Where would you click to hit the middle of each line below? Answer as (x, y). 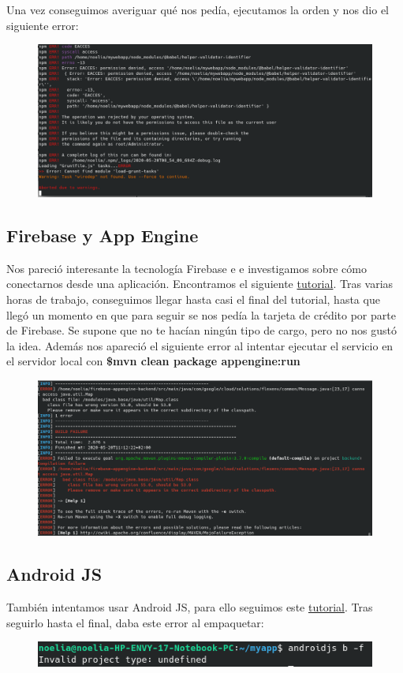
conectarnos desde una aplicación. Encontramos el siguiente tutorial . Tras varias (200, 284)
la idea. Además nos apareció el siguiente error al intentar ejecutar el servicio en (200, 345)
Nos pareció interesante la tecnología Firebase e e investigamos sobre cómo (187, 268)
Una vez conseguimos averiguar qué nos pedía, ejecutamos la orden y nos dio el (198, 9)
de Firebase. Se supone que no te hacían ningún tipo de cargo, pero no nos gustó (201, 330)
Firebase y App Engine (103, 235)
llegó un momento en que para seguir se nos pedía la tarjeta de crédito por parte (201, 314)
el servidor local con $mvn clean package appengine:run (153, 361)
